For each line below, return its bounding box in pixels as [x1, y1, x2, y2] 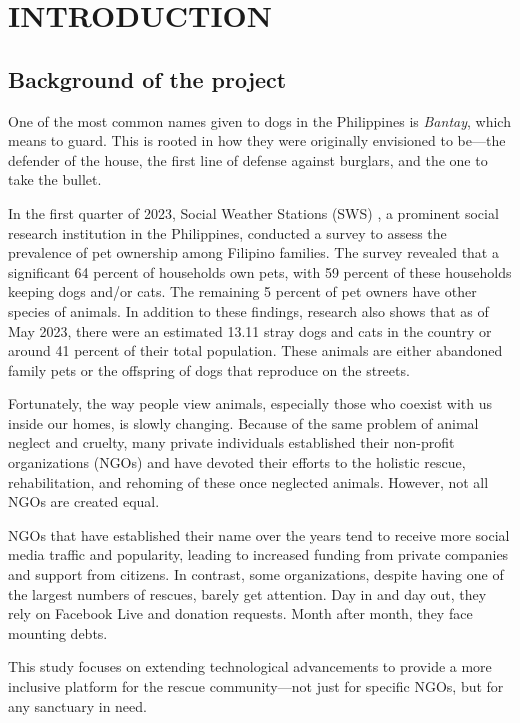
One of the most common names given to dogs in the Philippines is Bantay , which [8, 110, 511, 131]
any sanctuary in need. [8, 695, 147, 716]
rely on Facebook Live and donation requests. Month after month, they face [8, 603, 473, 624]
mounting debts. [8, 622, 108, 643]
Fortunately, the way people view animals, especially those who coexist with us [8, 393, 492, 414]
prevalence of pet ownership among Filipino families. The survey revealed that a [8, 242, 499, 263]
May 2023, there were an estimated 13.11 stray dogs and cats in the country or [8, 320, 492, 341]
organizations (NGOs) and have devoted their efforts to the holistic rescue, [8, 452, 466, 473]
